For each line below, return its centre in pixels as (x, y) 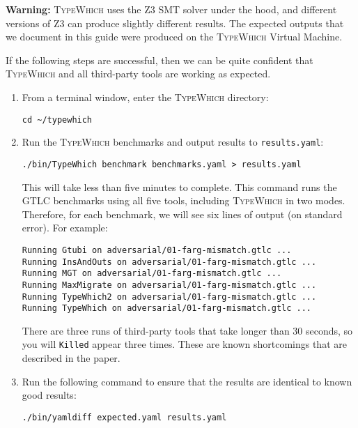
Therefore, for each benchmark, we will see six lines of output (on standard (182, 214)
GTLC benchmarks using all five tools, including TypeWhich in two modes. (184, 200)
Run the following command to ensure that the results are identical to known (187, 381)
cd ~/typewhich (57, 120)
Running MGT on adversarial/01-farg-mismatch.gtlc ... (152, 274)
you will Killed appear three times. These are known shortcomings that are (184, 344)
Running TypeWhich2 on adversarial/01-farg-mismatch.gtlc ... (169, 297)
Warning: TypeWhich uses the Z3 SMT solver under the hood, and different (171, 9)
